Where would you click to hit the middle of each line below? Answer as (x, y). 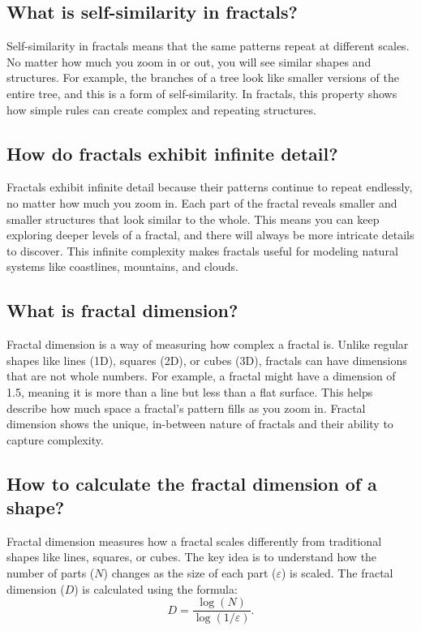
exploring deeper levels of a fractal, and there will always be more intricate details (210, 235)
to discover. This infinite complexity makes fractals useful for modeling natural (202, 250)
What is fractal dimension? (122, 310)
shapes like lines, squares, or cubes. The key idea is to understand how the (192, 557)
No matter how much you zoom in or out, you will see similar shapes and (189, 61)
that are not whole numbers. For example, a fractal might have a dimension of (201, 376)
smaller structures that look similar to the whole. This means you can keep (193, 219)
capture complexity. (55, 439)
